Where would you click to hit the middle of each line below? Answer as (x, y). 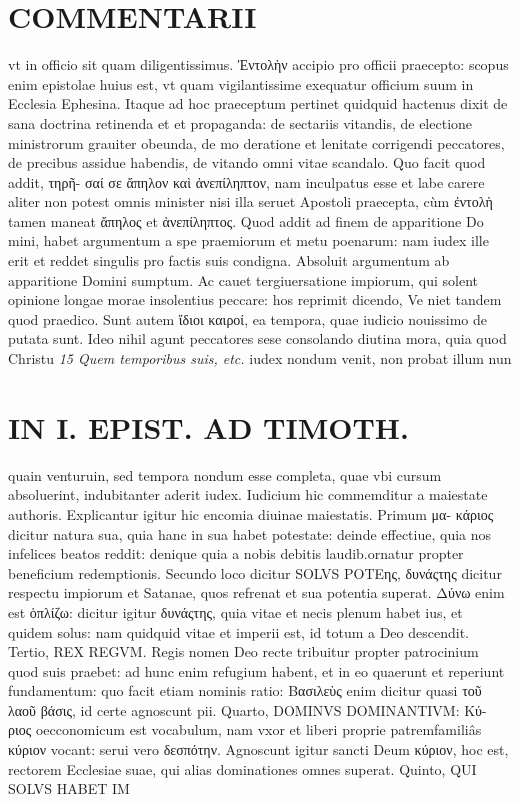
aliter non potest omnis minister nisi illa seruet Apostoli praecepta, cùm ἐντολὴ (250, 201)
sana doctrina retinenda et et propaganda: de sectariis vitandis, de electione (240, 122)
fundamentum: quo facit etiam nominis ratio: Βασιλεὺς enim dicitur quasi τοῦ (245, 690)
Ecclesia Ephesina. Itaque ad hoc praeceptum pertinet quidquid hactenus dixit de (258, 103)
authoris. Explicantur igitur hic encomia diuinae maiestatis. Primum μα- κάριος (251, 513)
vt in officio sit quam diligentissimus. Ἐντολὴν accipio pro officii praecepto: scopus (258, 64)
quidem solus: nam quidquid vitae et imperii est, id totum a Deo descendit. (238, 631)
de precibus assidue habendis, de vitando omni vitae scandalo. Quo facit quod (247, 162)
